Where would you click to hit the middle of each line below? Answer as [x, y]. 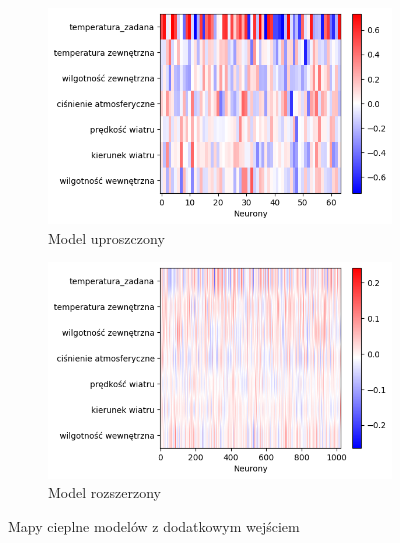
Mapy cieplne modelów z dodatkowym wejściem [154, 525]
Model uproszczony [106, 237]
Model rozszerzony [104, 492]
